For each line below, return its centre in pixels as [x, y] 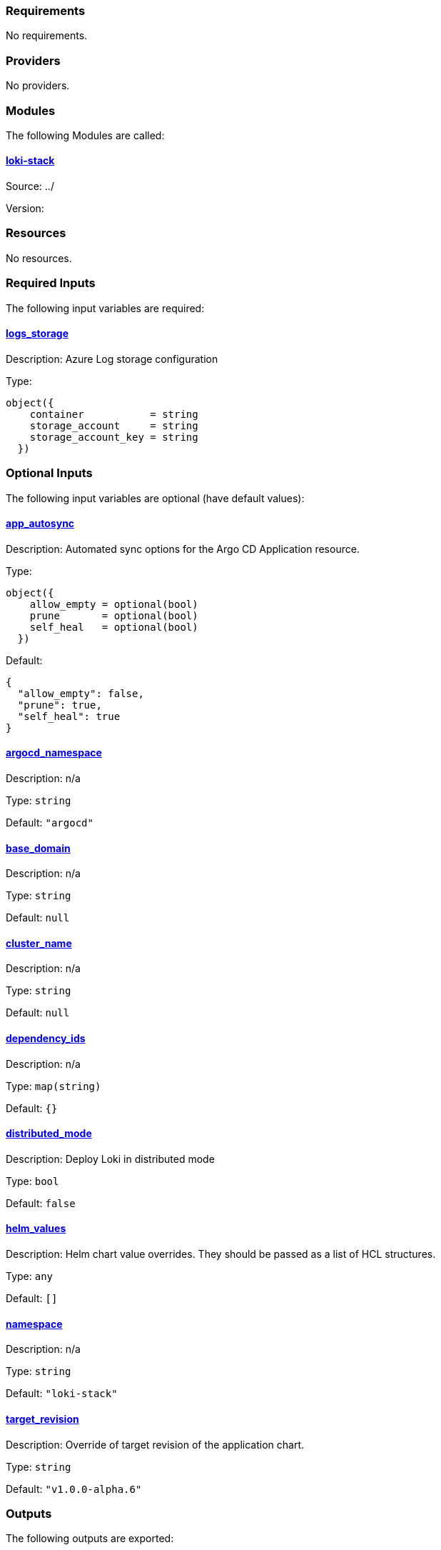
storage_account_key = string [114, 437]
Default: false [41, 1203]
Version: [25, 209]
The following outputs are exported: [90, 1539]
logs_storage [37, 334]
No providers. [38, 86]
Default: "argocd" [50, 822]
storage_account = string [114, 425]
